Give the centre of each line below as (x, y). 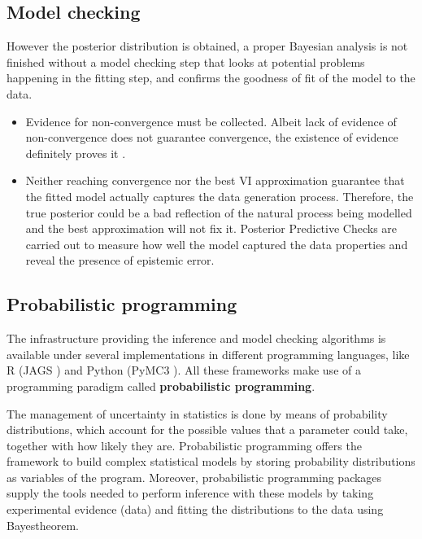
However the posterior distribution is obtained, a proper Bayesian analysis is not (207, 46)
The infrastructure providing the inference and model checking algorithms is (196, 338)
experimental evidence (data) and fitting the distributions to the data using (195, 509)
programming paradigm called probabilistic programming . (161, 386)
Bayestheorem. (43, 525)
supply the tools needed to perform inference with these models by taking (190, 493)
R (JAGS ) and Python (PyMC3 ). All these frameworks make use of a (184, 370)
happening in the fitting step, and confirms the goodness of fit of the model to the (211, 78)
